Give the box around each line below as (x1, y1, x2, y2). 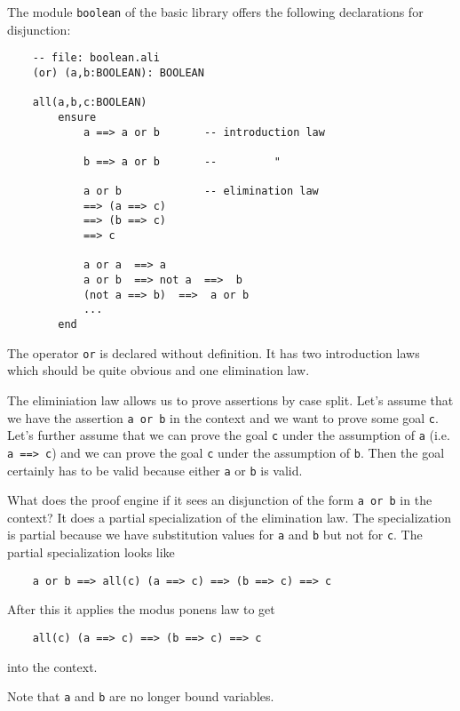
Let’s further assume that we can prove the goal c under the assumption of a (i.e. (7, 426, 450, 444)
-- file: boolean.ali (32, 52, 160, 65)
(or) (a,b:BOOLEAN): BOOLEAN (32, 66, 204, 79)
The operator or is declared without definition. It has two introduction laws (7, 343, 420, 362)
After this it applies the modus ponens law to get (7, 600, 275, 619)
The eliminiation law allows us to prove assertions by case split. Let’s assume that (7, 390, 454, 409)
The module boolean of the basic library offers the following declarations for (7, 3, 424, 20)
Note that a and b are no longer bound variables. (7, 687, 274, 706)
